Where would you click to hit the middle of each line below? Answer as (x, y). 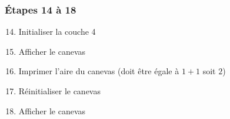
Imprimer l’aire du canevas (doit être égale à (99, 71)
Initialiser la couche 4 (57, 32)
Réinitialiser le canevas (59, 91)
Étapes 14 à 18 (41, 9)
